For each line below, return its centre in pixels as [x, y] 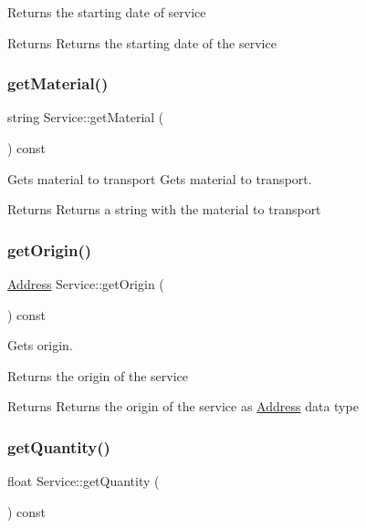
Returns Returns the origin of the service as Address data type [183, 406]
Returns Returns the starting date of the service [142, 42]
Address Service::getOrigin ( [86, 284]
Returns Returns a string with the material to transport [164, 209]
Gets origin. [40, 345]
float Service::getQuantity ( [84, 481]
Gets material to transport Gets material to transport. [160, 178]
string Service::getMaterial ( [86, 117]
